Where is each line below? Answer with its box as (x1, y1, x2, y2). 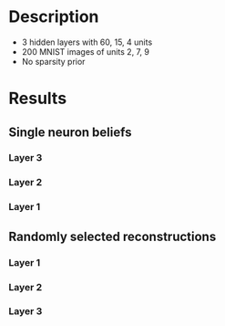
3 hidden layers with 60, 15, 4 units (21, 37, 153, 47)
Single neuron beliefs (8, 124, 132, 140)
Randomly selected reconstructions (8, 228, 217, 244)
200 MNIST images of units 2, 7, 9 (21, 46, 149, 57)
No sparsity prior (21, 56, 86, 67)
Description (8, 6, 99, 27)
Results (8, 89, 67, 109)
